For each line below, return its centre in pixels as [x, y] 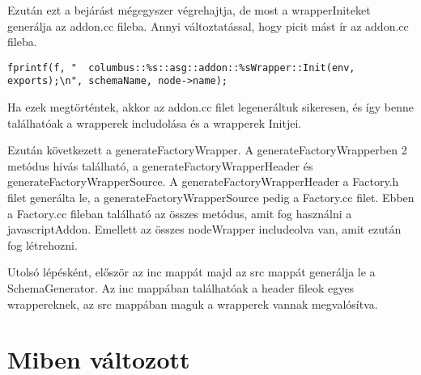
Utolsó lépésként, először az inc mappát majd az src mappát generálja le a [191, 272]
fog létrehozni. [43, 244]
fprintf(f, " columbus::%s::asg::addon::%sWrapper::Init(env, [181, 67]
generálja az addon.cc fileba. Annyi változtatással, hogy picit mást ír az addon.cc [208, 25]
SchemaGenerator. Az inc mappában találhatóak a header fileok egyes [181, 288]
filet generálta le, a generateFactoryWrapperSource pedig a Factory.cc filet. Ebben [211, 198]
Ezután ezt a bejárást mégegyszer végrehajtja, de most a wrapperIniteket [189, 10]
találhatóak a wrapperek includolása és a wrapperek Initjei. [155, 122]
